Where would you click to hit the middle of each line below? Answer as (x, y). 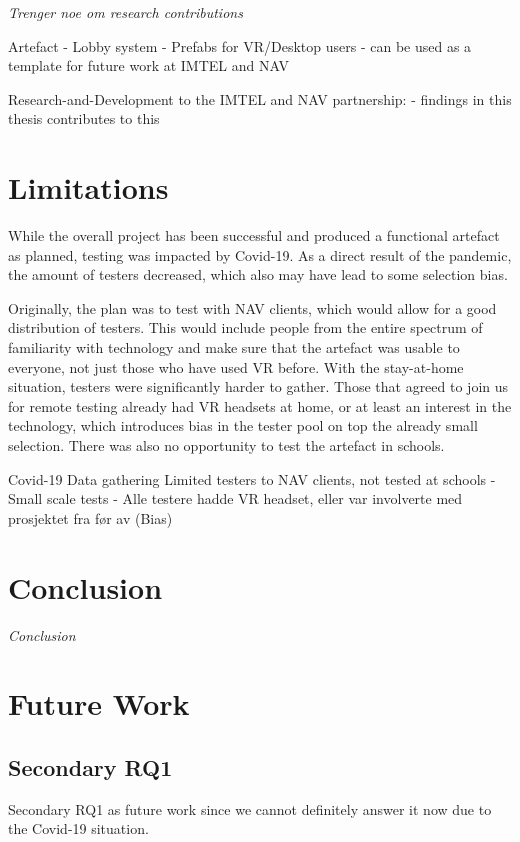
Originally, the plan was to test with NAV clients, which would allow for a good (252, 307)
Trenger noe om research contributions (125, 12)
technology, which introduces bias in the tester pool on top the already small (243, 425)
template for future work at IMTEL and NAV (148, 65)
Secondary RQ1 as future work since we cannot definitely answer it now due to (250, 808)
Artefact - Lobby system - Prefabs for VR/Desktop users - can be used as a (240, 45)
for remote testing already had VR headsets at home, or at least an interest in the (260, 405)
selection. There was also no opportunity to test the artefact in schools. (226, 445)
